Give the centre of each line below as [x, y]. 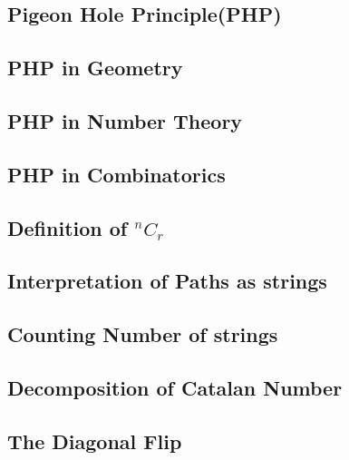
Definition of [68, 227]
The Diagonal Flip [95, 440]
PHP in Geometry [95, 68]
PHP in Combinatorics [116, 174]
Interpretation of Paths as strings [167, 281]
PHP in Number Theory [125, 120]
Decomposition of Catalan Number [175, 387]
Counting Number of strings [143, 334]
